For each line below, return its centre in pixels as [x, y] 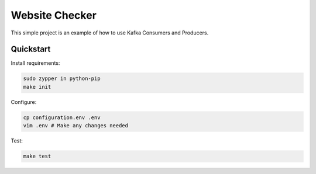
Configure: [24, 102]
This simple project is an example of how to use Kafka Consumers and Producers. [110, 33]
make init [37, 87]
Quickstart [31, 49]
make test [37, 156]
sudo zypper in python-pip [62, 79]
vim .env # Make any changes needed [76, 126]
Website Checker [54, 15]
